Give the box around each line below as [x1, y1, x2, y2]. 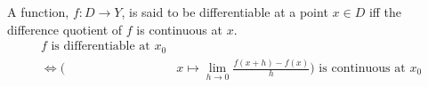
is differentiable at [51, 40, 150, 53]
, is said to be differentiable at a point [121, 3, 328, 20]
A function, [7, 3, 69, 20]
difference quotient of [7, 20, 123, 38]
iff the [368, 3, 402, 20]
